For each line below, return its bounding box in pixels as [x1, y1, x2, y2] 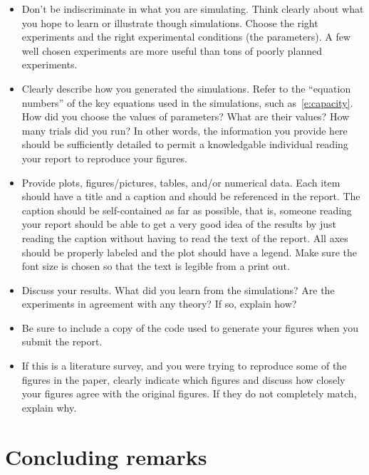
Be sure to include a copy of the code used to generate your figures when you [21, 320, 359, 335]
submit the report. [21, 334, 103, 349]
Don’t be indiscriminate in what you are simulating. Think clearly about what [21, 1, 364, 16]
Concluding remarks [5, 442, 207, 471]
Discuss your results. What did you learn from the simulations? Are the [21, 282, 335, 297]
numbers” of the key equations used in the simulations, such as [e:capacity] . [21, 95, 353, 110]
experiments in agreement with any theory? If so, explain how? [21, 296, 297, 311]
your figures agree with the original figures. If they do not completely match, [21, 386, 357, 401]
